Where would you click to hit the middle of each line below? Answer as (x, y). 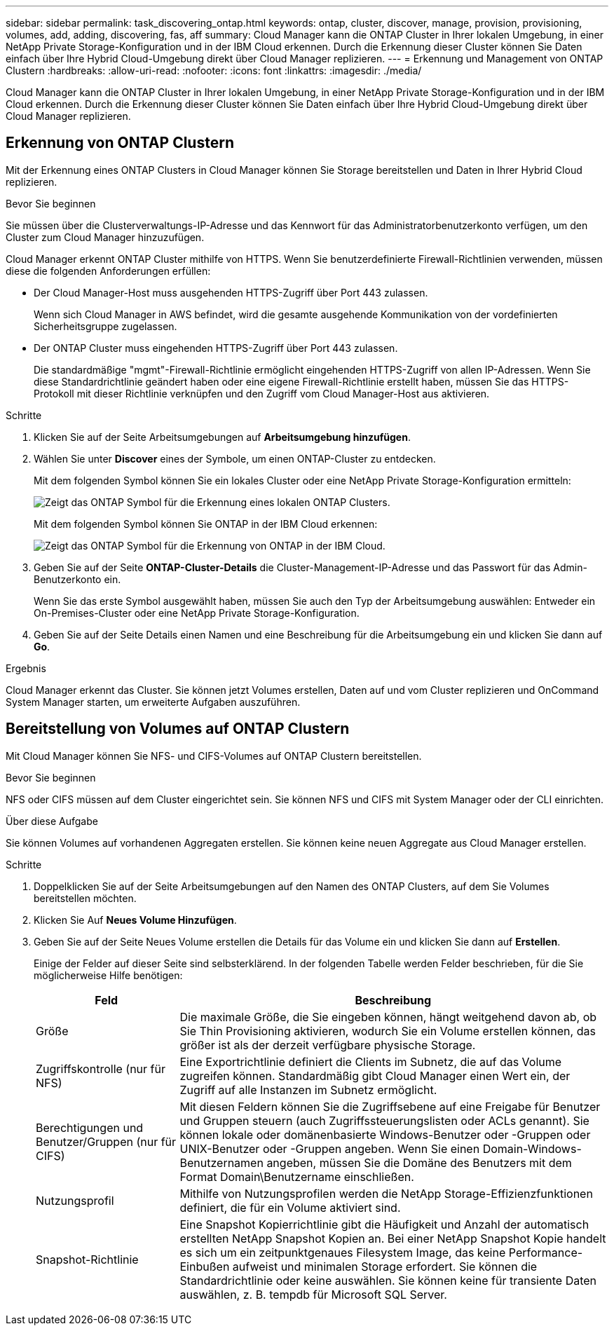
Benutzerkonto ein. (77, 579)
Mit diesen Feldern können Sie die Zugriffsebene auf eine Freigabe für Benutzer (390, 1106)
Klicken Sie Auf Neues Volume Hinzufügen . (135, 920)
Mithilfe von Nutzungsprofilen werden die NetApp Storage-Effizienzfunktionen (386, 1193)
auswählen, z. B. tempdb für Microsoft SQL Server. (313, 1294)
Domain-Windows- (532, 1148)
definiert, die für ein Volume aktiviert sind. (290, 1207)
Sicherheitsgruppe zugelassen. (105, 326)
